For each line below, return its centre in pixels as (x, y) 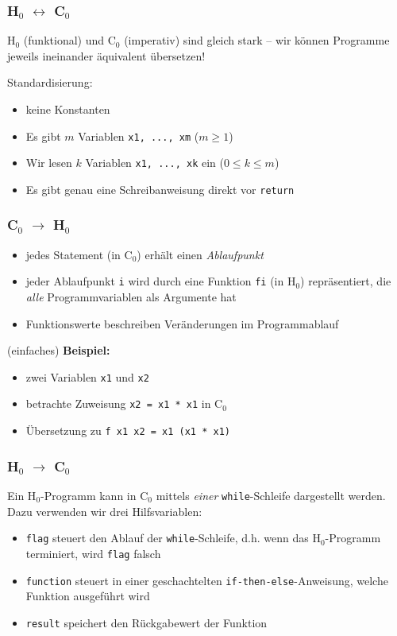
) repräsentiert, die (346, 281)
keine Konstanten (68, 109)
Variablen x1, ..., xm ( (139, 136)
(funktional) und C (69, 40)
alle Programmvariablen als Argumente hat (131, 297)
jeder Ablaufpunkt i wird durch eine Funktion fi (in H (161, 281)
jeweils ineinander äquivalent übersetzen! (106, 55)
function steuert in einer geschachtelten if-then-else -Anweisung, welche (207, 580)
